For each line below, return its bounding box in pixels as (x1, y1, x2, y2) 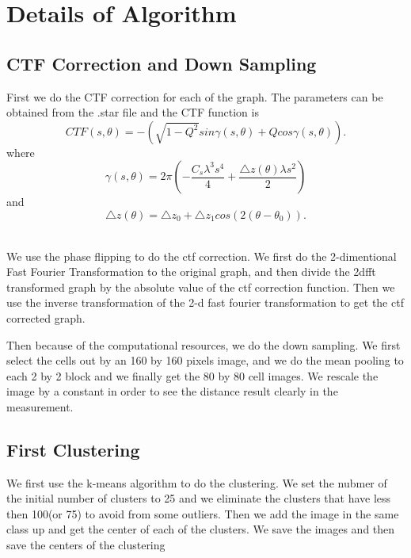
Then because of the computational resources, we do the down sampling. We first (6, 336, 401, 353)
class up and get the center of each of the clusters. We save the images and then (6, 521, 395, 537)
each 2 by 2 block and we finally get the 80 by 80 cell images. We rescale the (6, 367, 379, 384)
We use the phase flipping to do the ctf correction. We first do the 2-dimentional (6, 247, 397, 264)
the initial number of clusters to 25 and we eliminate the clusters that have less (6, 490, 391, 506)
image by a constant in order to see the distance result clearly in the (6, 383, 338, 399)
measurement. (6, 398, 74, 415)
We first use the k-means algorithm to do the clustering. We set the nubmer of (6, 474, 387, 491)
